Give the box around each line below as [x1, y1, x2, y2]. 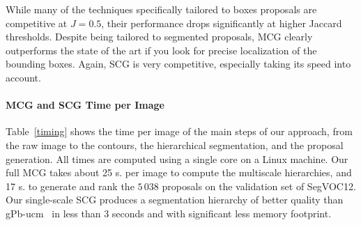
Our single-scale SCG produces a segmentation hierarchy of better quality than [6, 192, 344, 207]
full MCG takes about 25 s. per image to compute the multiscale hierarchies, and [6, 165, 352, 180]
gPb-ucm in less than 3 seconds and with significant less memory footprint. [6, 205, 332, 220]
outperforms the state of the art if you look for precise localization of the [6, 42, 317, 57]
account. [6, 70, 41, 84]
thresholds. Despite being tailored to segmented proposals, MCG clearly [6, 29, 313, 44]
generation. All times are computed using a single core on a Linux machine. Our [6, 151, 348, 166]
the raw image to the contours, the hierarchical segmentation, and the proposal [6, 137, 344, 152]
